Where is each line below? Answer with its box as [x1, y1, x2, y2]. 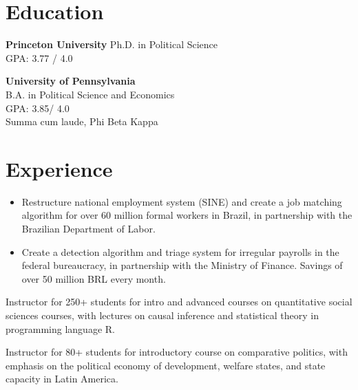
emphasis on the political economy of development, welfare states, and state [6, 358, 326, 372]
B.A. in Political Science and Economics [6, 87, 175, 101]
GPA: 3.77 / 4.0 [6, 50, 73, 65]
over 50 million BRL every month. [21, 271, 166, 285]
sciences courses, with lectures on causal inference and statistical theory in [6, 307, 319, 322]
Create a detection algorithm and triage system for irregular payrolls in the [21, 244, 339, 259]
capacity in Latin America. [6, 371, 118, 386]
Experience [6, 154, 113, 182]
